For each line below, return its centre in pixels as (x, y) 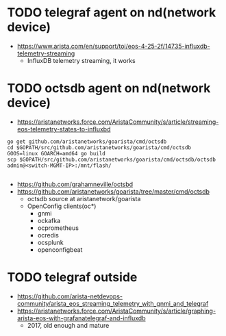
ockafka (49, 220)
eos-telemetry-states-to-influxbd (64, 129)
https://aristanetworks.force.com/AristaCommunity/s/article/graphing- (116, 311)
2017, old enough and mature (68, 325)
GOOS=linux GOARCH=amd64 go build (56, 153)
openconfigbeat (60, 249)
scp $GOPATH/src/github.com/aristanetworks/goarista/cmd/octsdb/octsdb (111, 159)
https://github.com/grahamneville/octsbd (75, 184)
